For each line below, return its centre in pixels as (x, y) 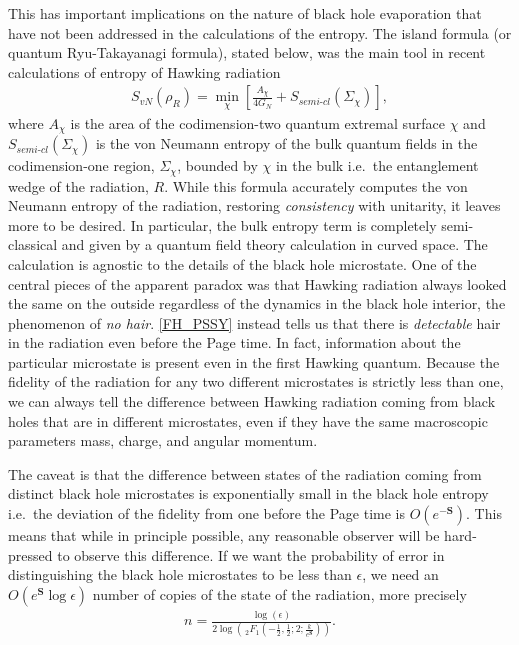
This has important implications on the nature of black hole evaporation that (245, 13)
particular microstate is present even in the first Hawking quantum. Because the (254, 361)
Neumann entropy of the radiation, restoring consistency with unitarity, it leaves (254, 205)
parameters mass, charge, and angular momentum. (163, 440)
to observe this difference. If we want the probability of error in (251, 554)
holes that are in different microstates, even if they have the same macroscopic (248, 420)
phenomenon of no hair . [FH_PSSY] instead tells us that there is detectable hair (254, 322)
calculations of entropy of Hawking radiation (144, 71)
